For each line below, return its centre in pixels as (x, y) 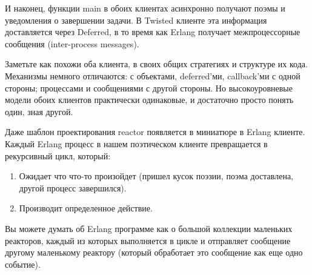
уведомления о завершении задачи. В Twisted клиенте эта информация (136, 20)
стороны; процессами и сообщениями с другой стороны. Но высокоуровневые (149, 88)
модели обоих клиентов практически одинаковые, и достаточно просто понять (149, 100)
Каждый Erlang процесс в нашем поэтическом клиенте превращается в (136, 143)
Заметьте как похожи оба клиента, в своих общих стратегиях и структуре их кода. (156, 64)
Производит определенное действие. (86, 208)
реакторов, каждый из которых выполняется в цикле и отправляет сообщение (148, 240)
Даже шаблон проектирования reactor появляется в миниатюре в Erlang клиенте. (155, 132)
